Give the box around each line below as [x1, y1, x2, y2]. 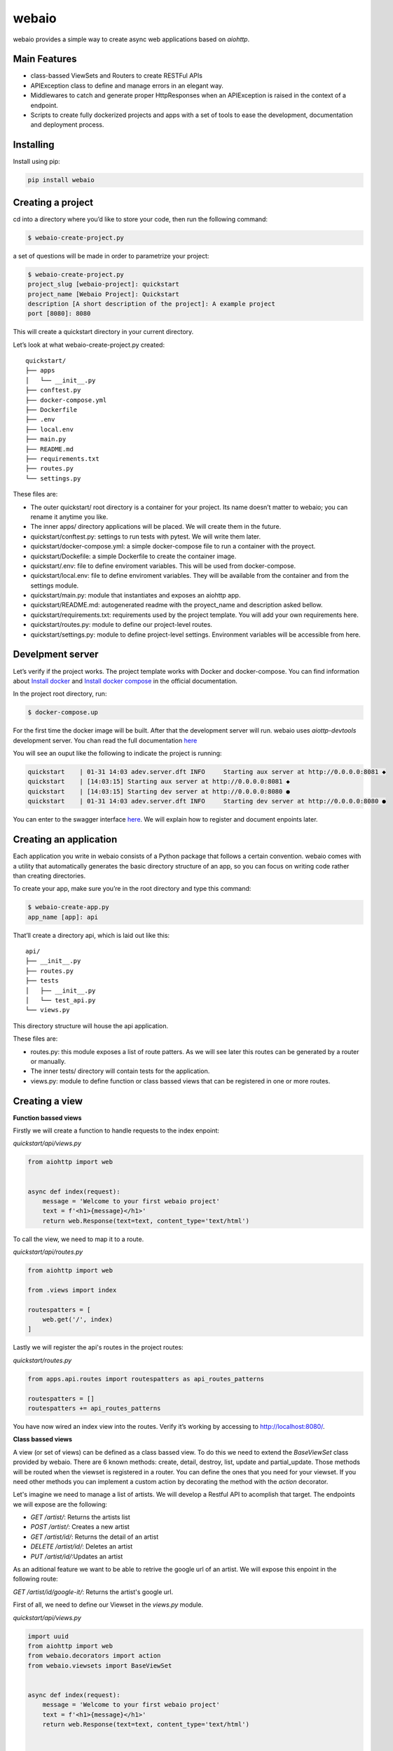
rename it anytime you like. [30, 512, 109, 521]
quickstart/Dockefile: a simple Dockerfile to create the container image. [30, 552, 237, 560]
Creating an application [13, 833, 118, 845]
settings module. [30, 581, 79, 590]
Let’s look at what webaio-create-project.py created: [13, 340, 165, 349]
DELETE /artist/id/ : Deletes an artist [30, 1542, 133, 1551]
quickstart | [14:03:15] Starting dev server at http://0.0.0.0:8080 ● [27, 787, 291, 795]
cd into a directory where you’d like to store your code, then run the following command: [13, 214, 268, 223]
